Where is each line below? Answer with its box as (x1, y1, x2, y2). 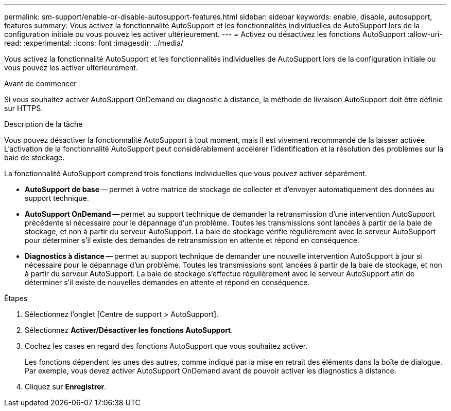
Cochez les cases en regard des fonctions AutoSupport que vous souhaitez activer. (25, 342, 308, 350)
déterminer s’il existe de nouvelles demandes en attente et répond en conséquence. (25, 278, 310, 287)
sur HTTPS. (4, 104, 43, 113)
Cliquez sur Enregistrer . (25, 382, 107, 391)
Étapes (4, 294, 28, 303)
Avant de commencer (4, 79, 77, 88)
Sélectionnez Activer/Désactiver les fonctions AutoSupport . (25, 326, 233, 334)
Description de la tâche (4, 120, 83, 128)
